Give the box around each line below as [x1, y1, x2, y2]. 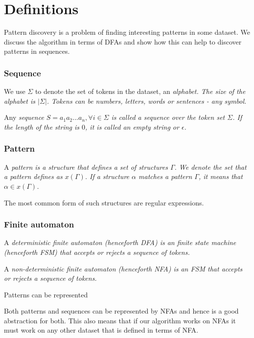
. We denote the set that [174, 161, 247, 172]
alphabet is [4, 95, 36, 106]
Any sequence [4, 112, 44, 122]
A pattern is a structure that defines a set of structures [4, 161, 168, 172]
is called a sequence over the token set [111, 112, 225, 122]
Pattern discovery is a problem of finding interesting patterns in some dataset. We [4, 27, 250, 37]
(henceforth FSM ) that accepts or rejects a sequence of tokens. [4, 247, 190, 257]
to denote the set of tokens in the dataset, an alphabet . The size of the [35, 86, 246, 96]
